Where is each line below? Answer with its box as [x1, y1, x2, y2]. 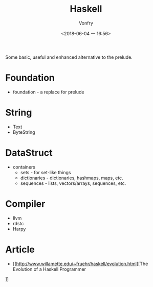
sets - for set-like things [20, 169, 71, 175]
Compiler [5, 198, 46, 209]
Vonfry [78, 20, 94, 26]
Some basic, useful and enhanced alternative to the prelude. [5, 54, 133, 60]
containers [12, 164, 36, 170]
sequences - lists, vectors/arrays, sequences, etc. [20, 180, 126, 186]
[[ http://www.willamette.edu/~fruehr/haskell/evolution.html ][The [12, 260, 148, 267]
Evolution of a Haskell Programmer [12, 266, 86, 272]
